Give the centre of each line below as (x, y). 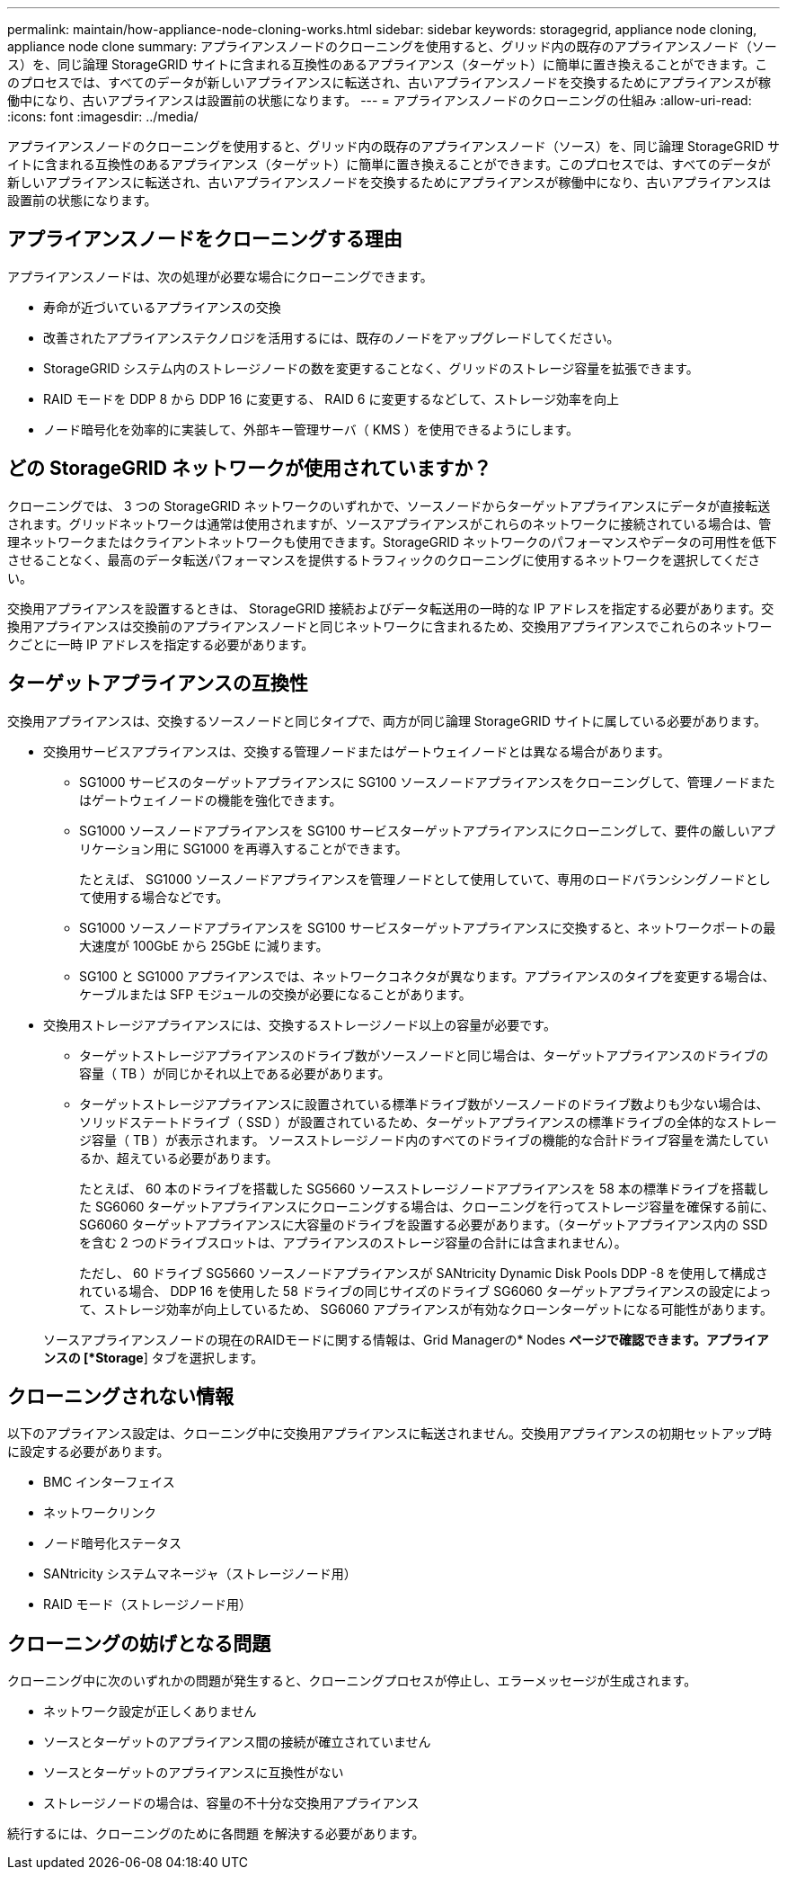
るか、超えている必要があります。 (179, 1157)
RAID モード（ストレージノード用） (147, 1604)
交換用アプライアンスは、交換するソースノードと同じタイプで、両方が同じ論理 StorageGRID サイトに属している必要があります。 (387, 720)
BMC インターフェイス (109, 1482)
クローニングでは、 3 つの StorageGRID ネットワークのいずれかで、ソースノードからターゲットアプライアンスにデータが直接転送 (389, 505)
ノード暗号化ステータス (112, 1543)
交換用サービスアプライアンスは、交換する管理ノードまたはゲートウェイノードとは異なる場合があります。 (357, 751)
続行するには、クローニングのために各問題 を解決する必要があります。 (216, 1834)
